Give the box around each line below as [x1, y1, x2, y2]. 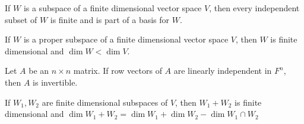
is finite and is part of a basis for [50, 13, 170, 25]
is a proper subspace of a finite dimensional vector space [23, 33, 229, 45]
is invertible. [33, 76, 78, 88]
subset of [5, 13, 37, 25]
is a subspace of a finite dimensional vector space [23, 2, 202, 14]
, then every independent [209, 2, 300, 14]
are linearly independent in [173, 64, 272, 77]
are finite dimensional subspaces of [42, 96, 168, 108]
